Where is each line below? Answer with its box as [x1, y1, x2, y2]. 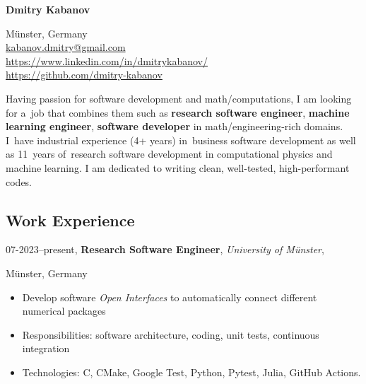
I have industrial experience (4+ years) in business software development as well [6, 132, 356, 147]
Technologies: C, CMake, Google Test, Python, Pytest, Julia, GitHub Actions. [22, 364, 361, 379]
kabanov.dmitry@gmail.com [6, 40, 126, 54]
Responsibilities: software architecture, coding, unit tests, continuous [22, 327, 319, 342]
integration [22, 341, 70, 356]
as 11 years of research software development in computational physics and [6, 146, 333, 161]
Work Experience [6, 209, 135, 231]
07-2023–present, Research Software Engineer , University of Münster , [6, 242, 324, 257]
